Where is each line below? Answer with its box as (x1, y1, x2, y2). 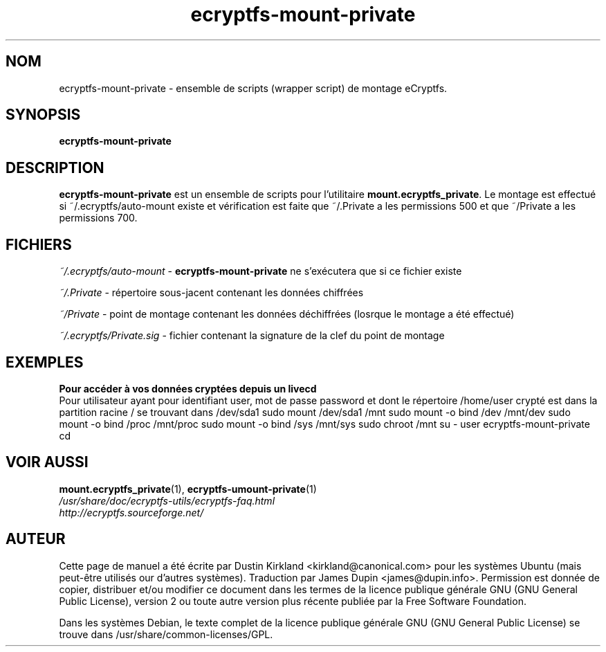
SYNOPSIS (6, 106, 81, 124)
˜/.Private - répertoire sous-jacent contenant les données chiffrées (59, 287, 364, 299)
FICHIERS (6, 235, 72, 253)
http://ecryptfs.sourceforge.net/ (59, 506, 204, 518)
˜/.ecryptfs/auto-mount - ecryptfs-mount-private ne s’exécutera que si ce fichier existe (59, 265, 462, 278)
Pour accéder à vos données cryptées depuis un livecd (59, 382, 317, 395)
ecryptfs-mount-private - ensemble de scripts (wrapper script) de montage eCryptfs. (59, 82, 448, 94)
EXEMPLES (6, 353, 84, 371)
